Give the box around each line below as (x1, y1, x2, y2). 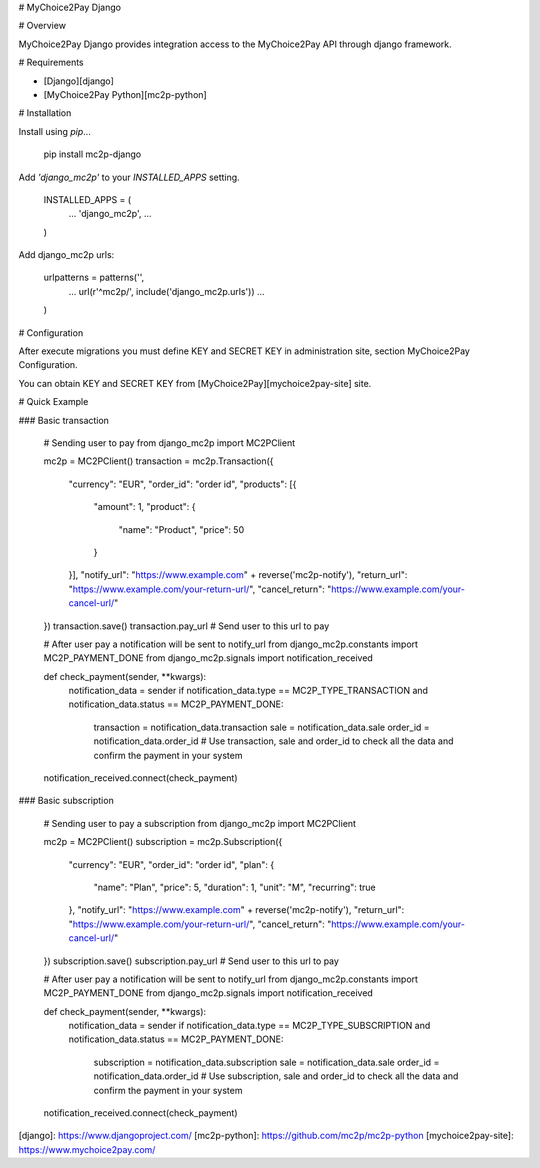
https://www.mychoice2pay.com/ (18, 1143, 156, 1155)
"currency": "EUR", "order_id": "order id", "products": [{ (68, 478, 297, 490)
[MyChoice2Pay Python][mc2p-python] (43, 88, 207, 100)
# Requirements (18, 56, 84, 69)
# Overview (18, 20, 67, 32)
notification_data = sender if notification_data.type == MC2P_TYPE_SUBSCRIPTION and (68, 1020, 431, 1032)
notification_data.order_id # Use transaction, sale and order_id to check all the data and (93, 735, 454, 747)
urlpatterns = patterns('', (43, 271, 145, 284)
